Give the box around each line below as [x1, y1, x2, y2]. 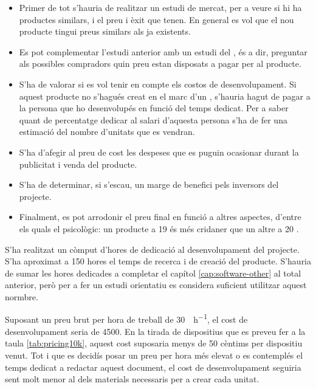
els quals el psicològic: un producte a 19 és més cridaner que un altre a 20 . [19, 222, 299, 235]
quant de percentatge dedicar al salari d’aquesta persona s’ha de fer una [19, 113, 287, 126]
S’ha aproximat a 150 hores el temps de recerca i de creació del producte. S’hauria [5, 255, 312, 267]
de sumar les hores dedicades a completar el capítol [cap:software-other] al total [5, 266, 301, 279]
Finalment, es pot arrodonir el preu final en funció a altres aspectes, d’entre [19, 210, 301, 223]
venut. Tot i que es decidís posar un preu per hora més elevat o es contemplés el [5, 348, 303, 361]
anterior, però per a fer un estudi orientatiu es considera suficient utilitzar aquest [5, 278, 307, 291]
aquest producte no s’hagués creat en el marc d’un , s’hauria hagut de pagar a [19, 89, 311, 102]
